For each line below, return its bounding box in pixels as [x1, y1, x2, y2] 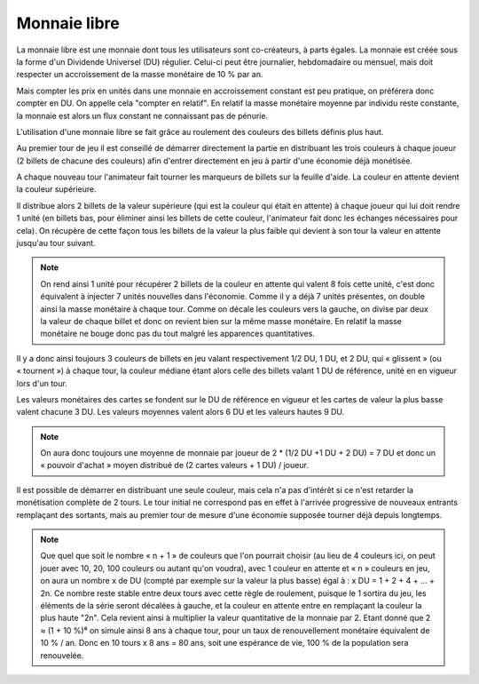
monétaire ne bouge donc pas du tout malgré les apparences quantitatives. [40, 329, 315, 339]
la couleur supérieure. [16, 184, 97, 195]
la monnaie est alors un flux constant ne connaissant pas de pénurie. [16, 110, 269, 121]
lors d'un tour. [16, 378, 68, 388]
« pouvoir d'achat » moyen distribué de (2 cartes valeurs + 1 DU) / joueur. [40, 460, 310, 471]
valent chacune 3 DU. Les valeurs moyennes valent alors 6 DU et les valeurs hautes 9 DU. [16, 407, 345, 418]
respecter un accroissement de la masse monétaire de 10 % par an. [16, 69, 263, 80]
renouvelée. [40, 649, 84, 661]
